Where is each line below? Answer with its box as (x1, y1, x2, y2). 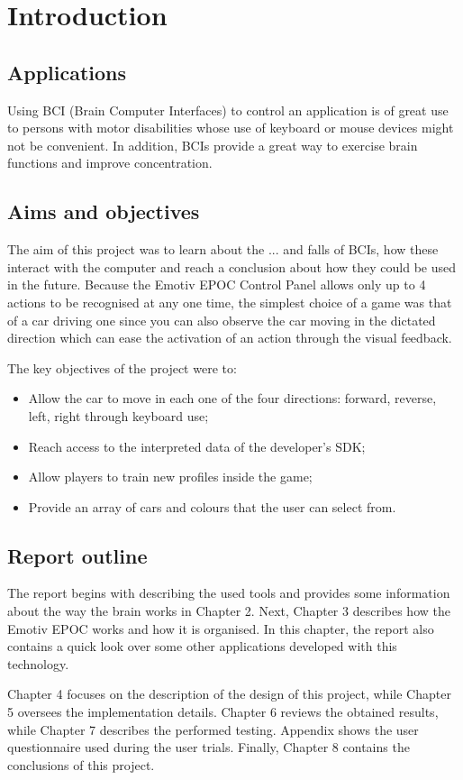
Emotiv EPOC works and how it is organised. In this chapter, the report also (7, 619, 434, 638)
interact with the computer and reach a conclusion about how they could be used (7, 257, 457, 276)
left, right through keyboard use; (28, 406, 209, 425)
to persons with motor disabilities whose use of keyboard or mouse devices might (7, 118, 454, 137)
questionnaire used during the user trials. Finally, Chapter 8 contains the (7, 738, 410, 757)
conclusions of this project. (7, 755, 155, 774)
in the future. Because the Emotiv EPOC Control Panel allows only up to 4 (7, 275, 426, 294)
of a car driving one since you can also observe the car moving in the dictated (7, 310, 436, 329)
